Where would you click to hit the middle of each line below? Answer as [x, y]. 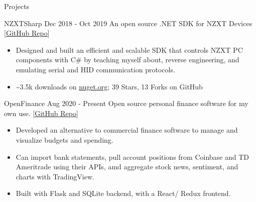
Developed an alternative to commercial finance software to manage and [127, 130]
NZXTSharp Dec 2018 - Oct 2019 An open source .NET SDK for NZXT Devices [128, 23]
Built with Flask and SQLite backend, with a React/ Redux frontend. [123, 193]
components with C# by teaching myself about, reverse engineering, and [127, 60]
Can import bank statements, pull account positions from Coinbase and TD [133, 157]
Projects [17, 6]
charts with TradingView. [55, 176]
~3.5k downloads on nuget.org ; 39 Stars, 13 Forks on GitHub [109, 86]
